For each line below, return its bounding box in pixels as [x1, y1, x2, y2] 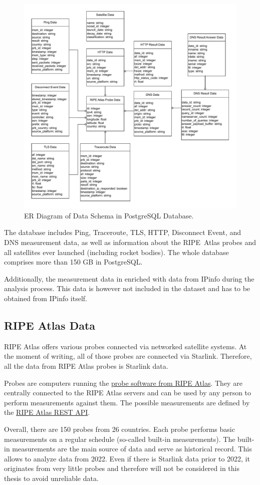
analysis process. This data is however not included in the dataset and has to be [4, 283, 250, 294]
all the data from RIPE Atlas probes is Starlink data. [4, 361, 168, 371]
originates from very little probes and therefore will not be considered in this [4, 463, 239, 473]
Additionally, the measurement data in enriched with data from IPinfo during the [4, 273, 254, 284]
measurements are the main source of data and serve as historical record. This [12, 443, 252, 454]
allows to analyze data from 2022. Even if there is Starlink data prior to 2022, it [4, 453, 250, 463]
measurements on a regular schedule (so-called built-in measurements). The [4, 433, 235, 444]
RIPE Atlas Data [4, 318, 96, 333]
